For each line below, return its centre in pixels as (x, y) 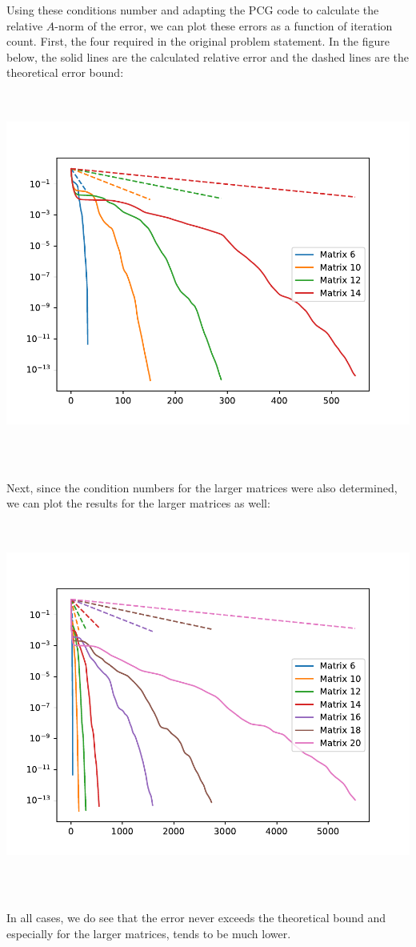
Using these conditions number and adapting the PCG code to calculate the (193, 10)
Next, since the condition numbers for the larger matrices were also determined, (202, 487)
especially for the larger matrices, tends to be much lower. (149, 933)
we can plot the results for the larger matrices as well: (138, 503)
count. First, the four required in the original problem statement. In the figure (198, 41)
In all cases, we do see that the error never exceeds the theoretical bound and (196, 918)
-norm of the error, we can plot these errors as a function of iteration (224, 25)
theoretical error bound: (65, 72)
